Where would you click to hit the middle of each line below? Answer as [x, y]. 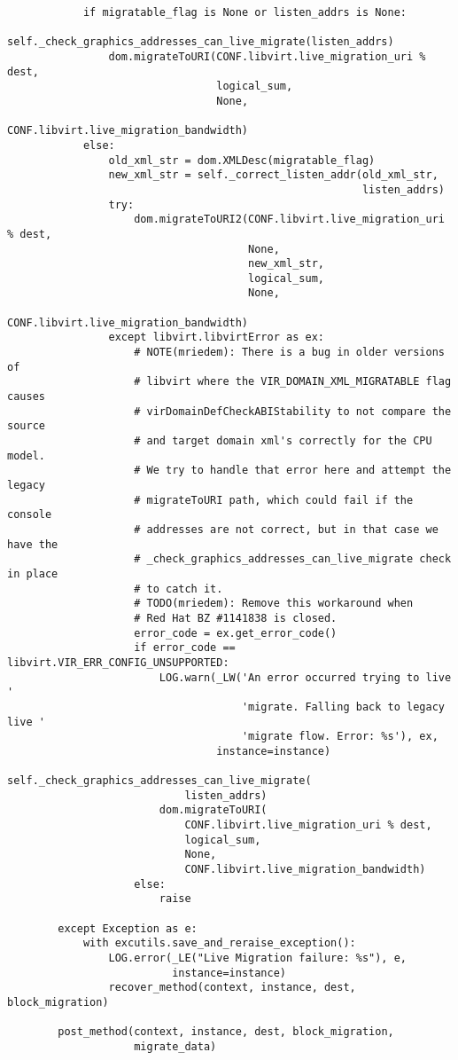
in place [33, 573]
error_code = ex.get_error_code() [236, 633]
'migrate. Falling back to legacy [343, 707]
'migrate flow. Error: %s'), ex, [340, 737]
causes [26, 397]
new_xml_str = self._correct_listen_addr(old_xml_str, [273, 175]
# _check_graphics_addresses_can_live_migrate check [293, 559]
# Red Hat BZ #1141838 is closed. [236, 618]
